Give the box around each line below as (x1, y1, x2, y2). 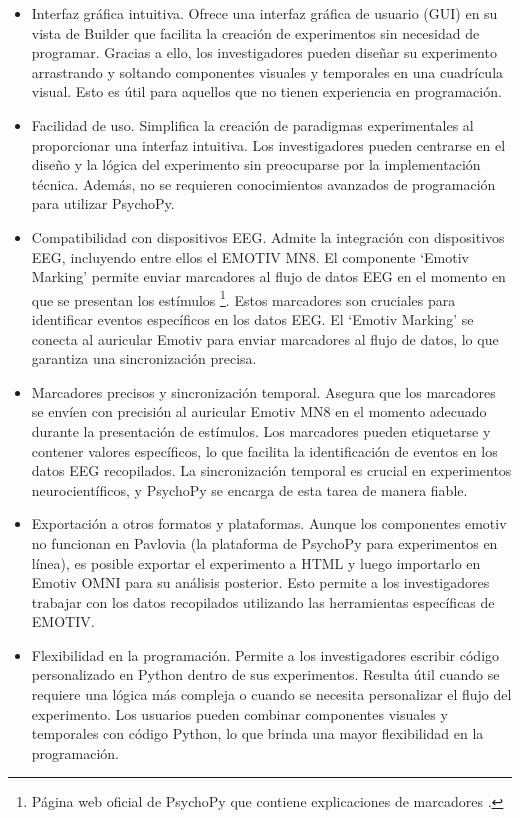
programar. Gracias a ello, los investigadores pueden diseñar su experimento (31, 42, 497, 63)
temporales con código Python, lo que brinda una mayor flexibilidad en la (31, 723, 484, 744)
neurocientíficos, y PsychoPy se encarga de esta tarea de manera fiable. (31, 479, 468, 500)
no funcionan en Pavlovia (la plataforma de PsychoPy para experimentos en (31, 532, 498, 553)
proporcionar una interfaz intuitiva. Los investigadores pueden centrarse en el (31, 134, 506, 155)
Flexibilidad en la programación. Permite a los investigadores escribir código (31, 644, 500, 665)
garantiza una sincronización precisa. (31, 348, 257, 369)
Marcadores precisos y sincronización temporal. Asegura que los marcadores (31, 381, 496, 402)
